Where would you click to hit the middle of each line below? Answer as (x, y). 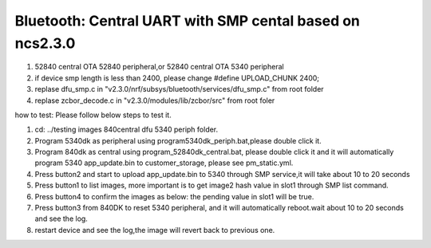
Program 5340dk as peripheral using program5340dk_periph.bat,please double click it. (178, 140)
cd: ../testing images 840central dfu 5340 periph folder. (127, 130)
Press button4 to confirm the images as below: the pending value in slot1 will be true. (174, 196)
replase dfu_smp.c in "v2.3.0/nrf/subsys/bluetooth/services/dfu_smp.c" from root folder (179, 89)
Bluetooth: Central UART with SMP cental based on (188, 21)
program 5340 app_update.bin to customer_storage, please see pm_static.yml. (164, 163)
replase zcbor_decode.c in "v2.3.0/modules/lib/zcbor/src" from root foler (155, 100)
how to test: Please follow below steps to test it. (93, 115)
